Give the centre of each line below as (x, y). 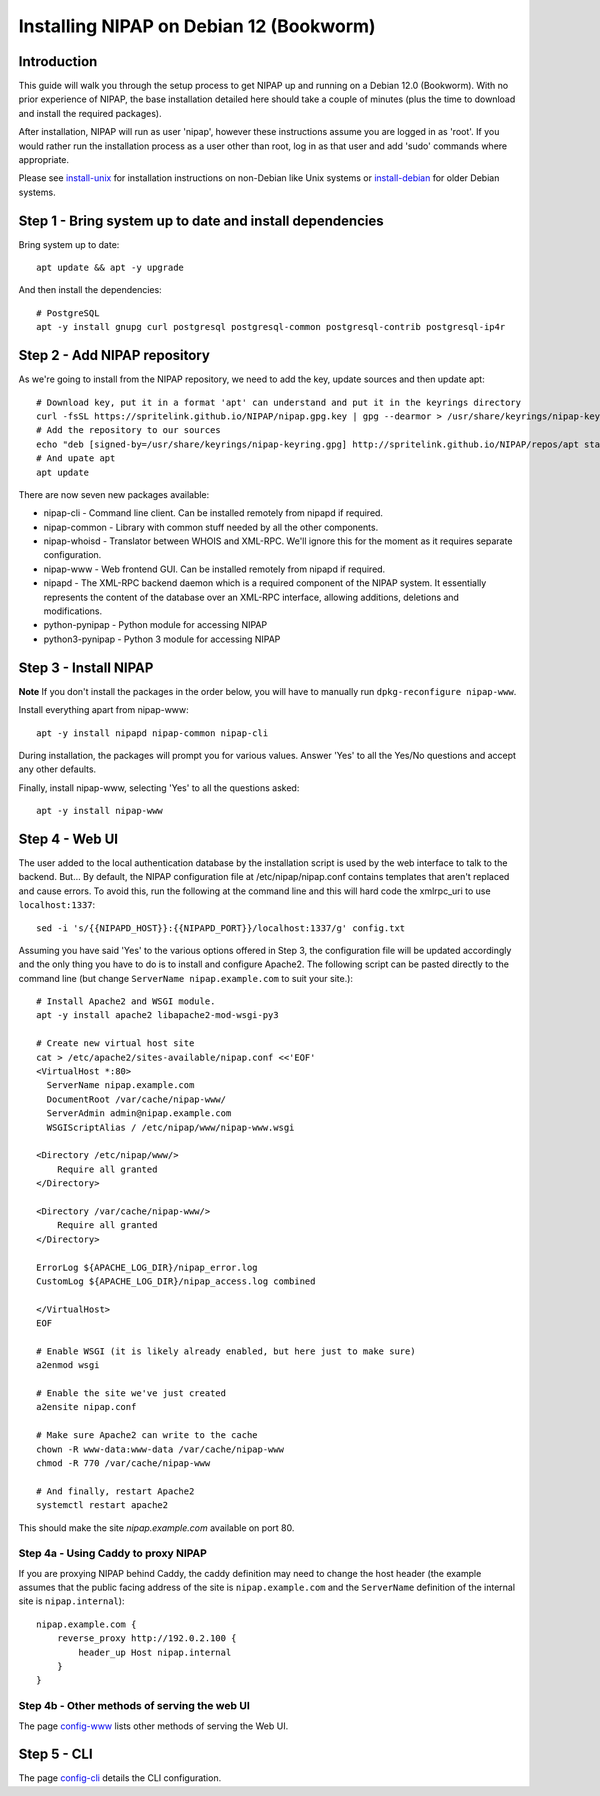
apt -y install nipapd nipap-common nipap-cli (152, 733)
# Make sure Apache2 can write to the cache (147, 1435)
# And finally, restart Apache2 (115, 1491)
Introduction (58, 61)
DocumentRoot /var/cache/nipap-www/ (136, 1099)
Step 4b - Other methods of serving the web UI (134, 1706)
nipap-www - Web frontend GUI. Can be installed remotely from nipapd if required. (214, 569)
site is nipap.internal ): (71, 1601)
